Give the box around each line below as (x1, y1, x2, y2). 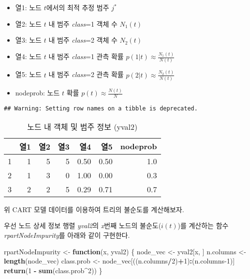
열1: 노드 (15, 2, 42, 12)
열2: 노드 (15, 18, 42, 29)
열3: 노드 (15, 35, 42, 45)
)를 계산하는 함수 (177, 220, 229, 231)
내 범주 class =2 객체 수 (48, 35, 118, 45)
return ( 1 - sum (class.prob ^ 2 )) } (4, 265, 103, 275)
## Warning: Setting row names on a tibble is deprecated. (4, 105, 198, 112)
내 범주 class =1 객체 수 (48, 18, 118, 29)
